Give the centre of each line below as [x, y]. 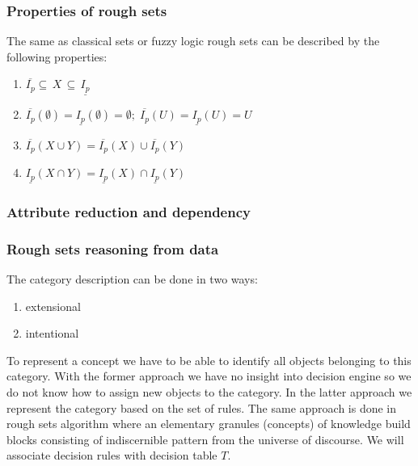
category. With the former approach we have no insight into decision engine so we [209, 376]
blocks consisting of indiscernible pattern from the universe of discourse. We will [205, 439]
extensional [53, 306]
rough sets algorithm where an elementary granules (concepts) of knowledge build [209, 424]
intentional [52, 333]
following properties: [57, 56]
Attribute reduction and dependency [129, 211]
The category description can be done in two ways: [132, 278]
